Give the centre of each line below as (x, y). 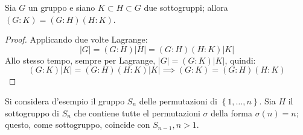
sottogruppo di (32, 112)
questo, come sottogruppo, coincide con (78, 124)
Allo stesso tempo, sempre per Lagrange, (80, 60)
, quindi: (240, 60)
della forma (232, 112)
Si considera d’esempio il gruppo (65, 100)
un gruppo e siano (62, 7)
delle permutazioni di (178, 100)
